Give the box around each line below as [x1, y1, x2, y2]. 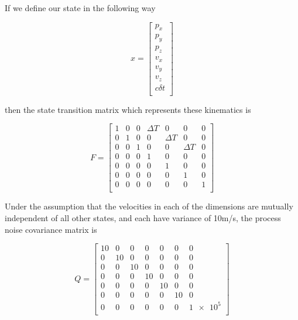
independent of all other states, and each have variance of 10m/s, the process [5, 212, 281, 224]
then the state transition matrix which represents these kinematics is [5, 103, 251, 115]
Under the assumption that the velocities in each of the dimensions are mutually [5, 200, 293, 212]
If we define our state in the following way [5, 2, 156, 13]
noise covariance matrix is [5, 223, 97, 235]
